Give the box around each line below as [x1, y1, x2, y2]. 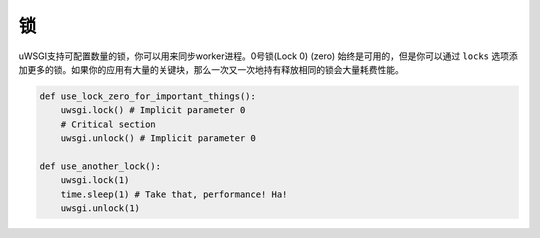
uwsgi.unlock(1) [60, 203, 140, 214]
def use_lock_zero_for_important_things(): [39, 90, 257, 102]
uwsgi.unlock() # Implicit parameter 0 [60, 133, 257, 144]
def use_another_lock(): [39, 160, 162, 172]
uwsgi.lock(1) [60, 175, 130, 186]
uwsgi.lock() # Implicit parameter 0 [60, 105, 246, 116]
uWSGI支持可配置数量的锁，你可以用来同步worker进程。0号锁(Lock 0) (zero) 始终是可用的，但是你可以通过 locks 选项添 [18, 50, 519, 62]
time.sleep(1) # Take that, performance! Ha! [60, 188, 288, 200]
